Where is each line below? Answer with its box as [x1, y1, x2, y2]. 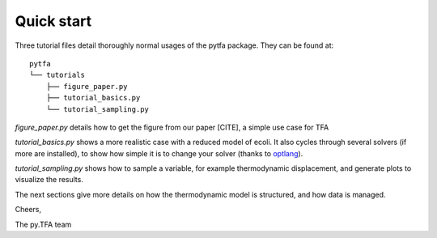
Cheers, [15, 205, 42, 215]
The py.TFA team [15, 219, 72, 229]
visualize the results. [15, 175, 84, 185]
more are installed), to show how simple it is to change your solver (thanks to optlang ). [15, 148, 303, 158]
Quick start [15, 12, 92, 30]
